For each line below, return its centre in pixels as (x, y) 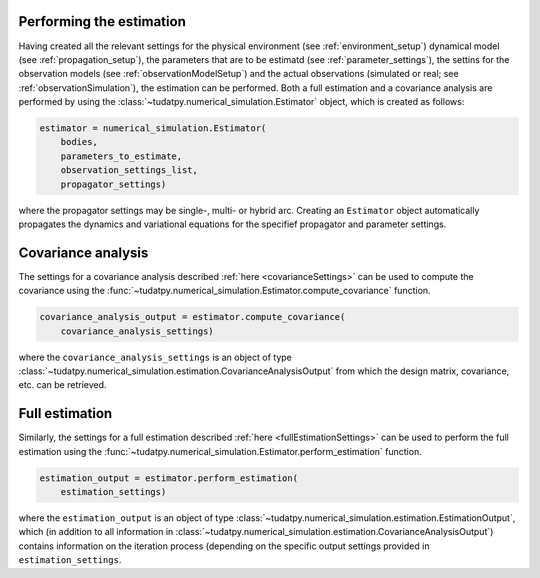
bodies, (79, 142)
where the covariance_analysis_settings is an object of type (155, 357)
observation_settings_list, (129, 170)
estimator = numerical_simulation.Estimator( (153, 128)
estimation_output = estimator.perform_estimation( (169, 478)
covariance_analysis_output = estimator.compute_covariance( (192, 317)
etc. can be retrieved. (62, 385)
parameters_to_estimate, (121, 156)
